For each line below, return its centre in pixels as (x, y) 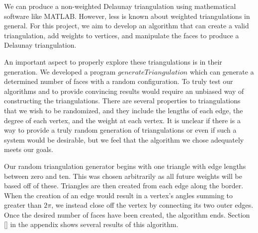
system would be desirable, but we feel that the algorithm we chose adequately (124, 139)
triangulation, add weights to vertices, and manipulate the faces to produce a (122, 35)
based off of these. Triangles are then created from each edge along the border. (124, 186)
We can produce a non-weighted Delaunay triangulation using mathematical (120, 6)
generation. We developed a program (60, 71)
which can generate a (222, 71)
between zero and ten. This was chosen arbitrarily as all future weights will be (123, 176)
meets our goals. (29, 149)
